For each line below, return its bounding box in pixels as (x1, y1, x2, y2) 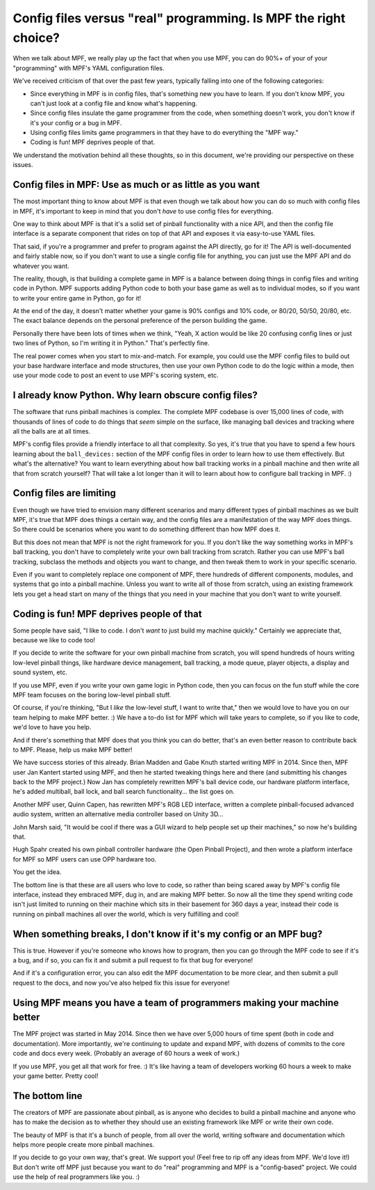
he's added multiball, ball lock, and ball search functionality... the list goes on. (12, 787, 235, 796)
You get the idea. (12, 868, 62, 876)
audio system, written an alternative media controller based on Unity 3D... (12, 810, 224, 818)
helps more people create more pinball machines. (12, 1140, 155, 1148)
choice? (12, 30, 60, 45)
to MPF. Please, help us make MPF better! (12, 745, 133, 754)
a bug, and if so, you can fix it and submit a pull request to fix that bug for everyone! (12, 956, 253, 965)
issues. (12, 161, 34, 169)
